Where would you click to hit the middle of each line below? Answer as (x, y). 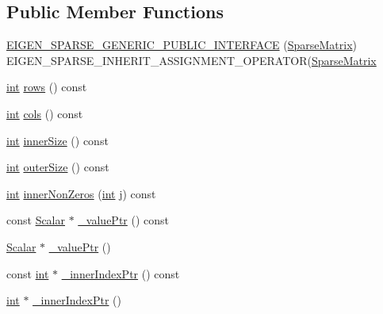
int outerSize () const (58, 167)
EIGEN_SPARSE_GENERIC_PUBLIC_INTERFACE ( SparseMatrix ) (182, 45)
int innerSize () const (57, 140)
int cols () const (45, 113)
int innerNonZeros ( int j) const (81, 193)
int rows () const (47, 87)
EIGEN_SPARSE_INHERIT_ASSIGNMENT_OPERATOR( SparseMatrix (191, 60)
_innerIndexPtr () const (121, 273)
